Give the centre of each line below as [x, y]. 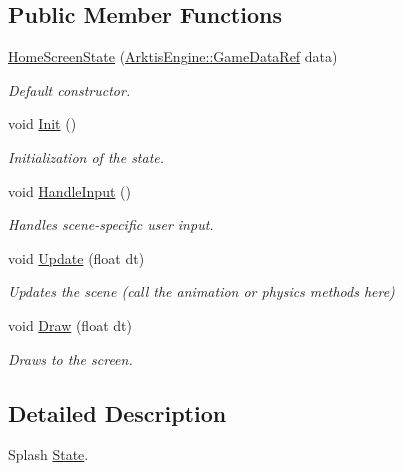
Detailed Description [117, 412]
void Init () [42, 123]
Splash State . [48, 454]
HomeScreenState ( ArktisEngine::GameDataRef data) [173, 56]
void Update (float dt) [76, 257]
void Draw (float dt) [70, 324]
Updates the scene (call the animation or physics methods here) [201, 291]
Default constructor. [69, 89]
